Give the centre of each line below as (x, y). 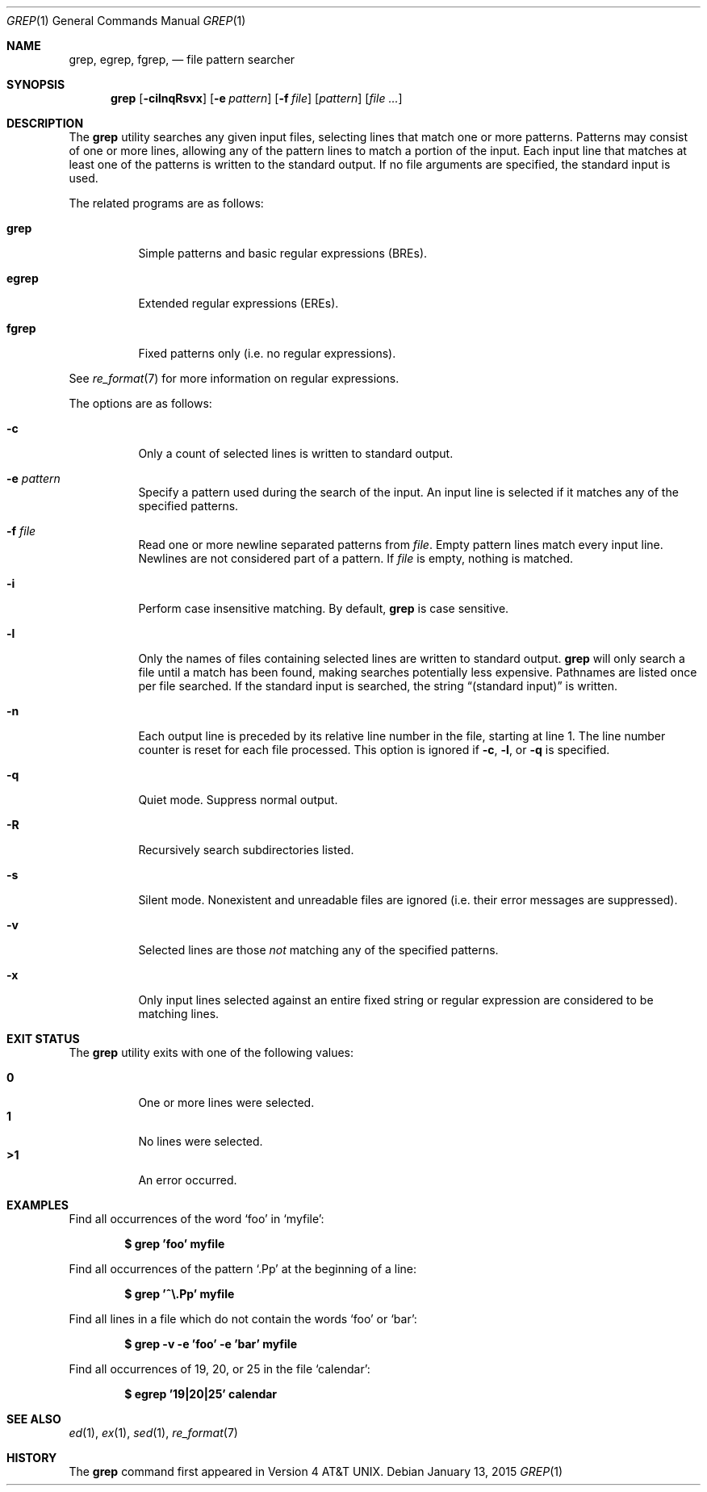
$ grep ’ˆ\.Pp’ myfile (180, 1294)
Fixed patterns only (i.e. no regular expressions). (267, 353)
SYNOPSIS (36, 84)
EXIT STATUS (43, 1039)
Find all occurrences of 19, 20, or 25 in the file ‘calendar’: (220, 1369)
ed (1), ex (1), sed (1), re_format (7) (153, 1433)
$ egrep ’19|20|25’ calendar (201, 1394)
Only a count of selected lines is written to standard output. (296, 453)
